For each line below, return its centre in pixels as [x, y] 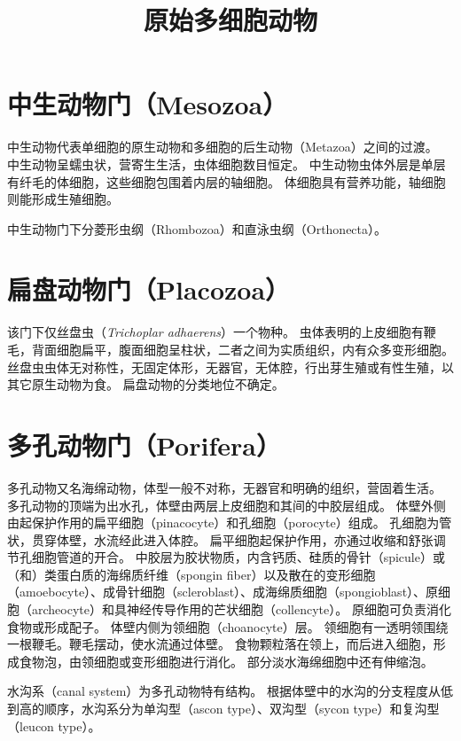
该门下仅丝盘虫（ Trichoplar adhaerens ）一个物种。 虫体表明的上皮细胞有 [215, 332]
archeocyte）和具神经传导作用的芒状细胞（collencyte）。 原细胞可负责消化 [241, 609]
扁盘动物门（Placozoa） [149, 289]
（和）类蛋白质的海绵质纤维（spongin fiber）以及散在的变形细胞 [191, 574]
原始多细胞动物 [230, 20]
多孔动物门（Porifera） [144, 445]
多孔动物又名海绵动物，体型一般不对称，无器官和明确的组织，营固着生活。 [224, 487]
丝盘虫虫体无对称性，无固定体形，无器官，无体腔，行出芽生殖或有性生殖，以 [230, 367]
